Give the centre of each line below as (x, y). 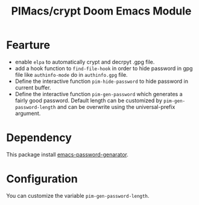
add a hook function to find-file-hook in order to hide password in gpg (104, 68)
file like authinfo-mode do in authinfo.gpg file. (71, 74)
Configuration (42, 179)
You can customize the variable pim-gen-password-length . (78, 195)
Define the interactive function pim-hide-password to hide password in (102, 81)
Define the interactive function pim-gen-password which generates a (99, 94)
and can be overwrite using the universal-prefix (116, 106)
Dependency (39, 138)
